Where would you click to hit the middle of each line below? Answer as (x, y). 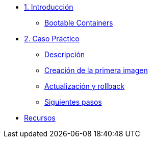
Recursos (40, 118)
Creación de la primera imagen (96, 70)
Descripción (65, 54)
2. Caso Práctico (52, 39)
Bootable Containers (79, 23)
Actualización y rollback (85, 86)
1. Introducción (49, 7)
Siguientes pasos (73, 102)
